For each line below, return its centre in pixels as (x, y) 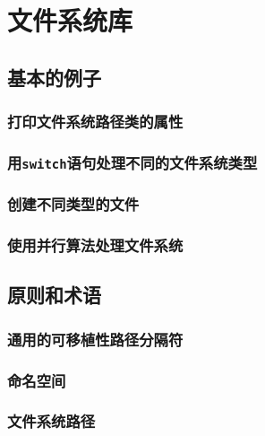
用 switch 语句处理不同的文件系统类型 (132, 162)
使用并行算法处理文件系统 (95, 245)
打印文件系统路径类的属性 (95, 122)
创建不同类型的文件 (73, 204)
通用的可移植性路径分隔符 (95, 339)
